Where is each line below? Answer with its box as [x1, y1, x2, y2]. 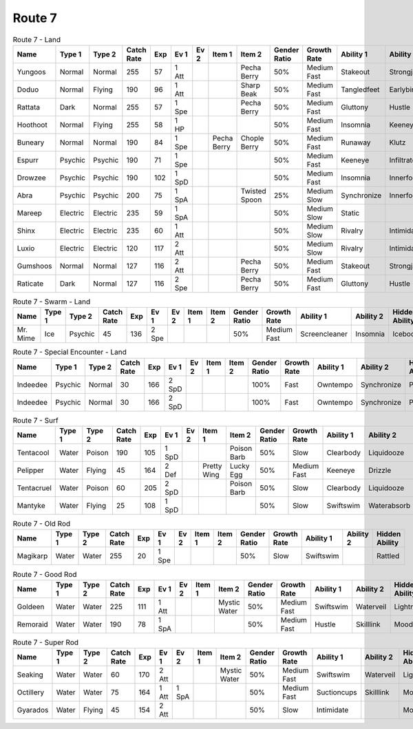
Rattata [17, 102, 41, 112]
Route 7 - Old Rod [12, 519, 71, 529]
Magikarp [17, 551, 48, 561]
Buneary [17, 138, 45, 147]
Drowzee [17, 173, 46, 182]
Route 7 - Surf [12, 415, 59, 425]
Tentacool [17, 448, 50, 458]
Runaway [341, 138, 371, 147]
